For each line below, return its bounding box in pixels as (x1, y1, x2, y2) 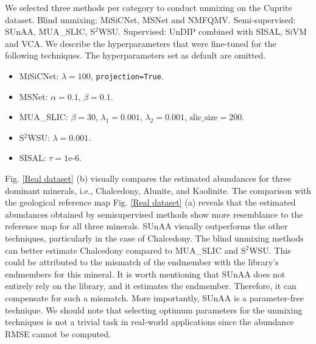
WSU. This (249, 243, 291, 256)
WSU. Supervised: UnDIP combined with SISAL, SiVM (98, 25, 307, 38)
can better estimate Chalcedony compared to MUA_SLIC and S (5, 243, 246, 256)
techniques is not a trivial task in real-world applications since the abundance (5, 315, 294, 328)
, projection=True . (90, 69, 164, 82)
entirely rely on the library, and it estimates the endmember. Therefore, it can (5, 279, 297, 292)
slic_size (189, 113, 218, 123)
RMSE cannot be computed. (5, 327, 111, 340)
